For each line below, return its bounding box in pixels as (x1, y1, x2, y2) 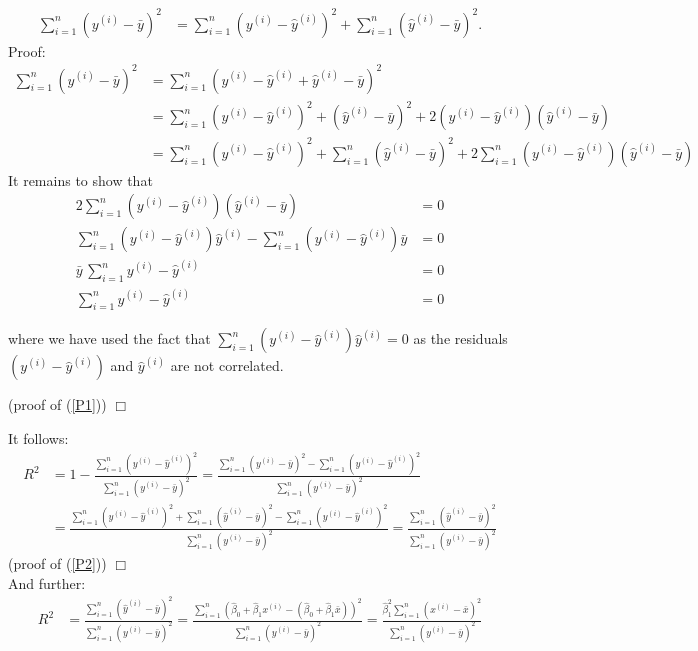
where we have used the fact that (8, 328, 211, 349)
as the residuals (413, 328, 508, 349)
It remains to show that (8, 169, 153, 190)
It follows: (8, 427, 69, 448)
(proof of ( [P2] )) (8, 553, 107, 574)
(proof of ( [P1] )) (8, 394, 107, 415)
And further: (8, 572, 86, 593)
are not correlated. (170, 355, 284, 376)
